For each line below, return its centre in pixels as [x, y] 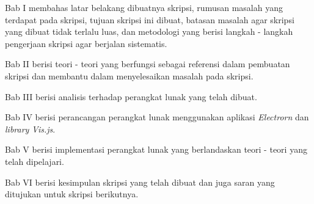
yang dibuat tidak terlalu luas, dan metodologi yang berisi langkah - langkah [149, 31]
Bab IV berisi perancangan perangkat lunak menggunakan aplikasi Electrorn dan [157, 117]
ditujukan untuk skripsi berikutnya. [72, 194]
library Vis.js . [30, 129]
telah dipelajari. [35, 161]
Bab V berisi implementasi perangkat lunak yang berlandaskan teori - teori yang [156, 149]
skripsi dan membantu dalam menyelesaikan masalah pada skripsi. [129, 75]
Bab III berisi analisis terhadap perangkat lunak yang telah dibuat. [131, 96]
